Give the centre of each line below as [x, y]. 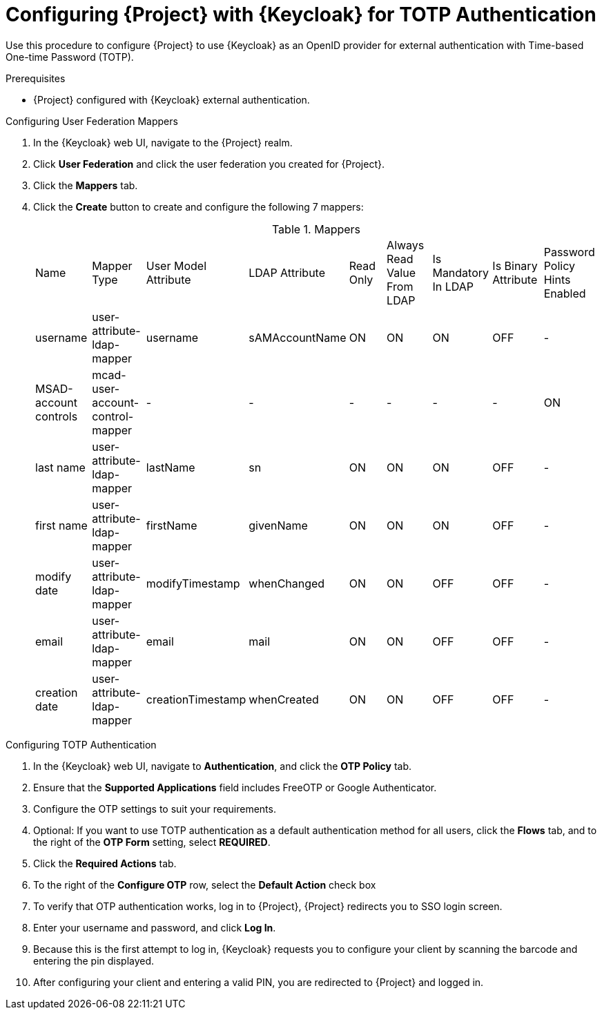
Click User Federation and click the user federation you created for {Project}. [209, 164]
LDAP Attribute [287, 272]
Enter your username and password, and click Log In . [155, 927]
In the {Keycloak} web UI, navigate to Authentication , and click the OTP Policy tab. [222, 766]
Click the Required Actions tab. [105, 863]
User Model [176, 265]
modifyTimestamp [193, 583]
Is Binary [515, 265]
